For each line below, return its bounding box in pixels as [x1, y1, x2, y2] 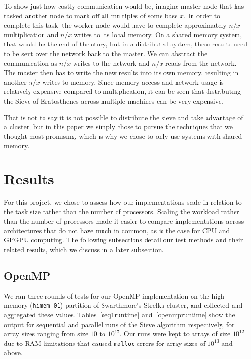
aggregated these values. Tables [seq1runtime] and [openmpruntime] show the [4, 310, 235, 320]
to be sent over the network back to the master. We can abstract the [4, 48, 207, 58]
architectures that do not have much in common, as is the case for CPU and [4, 225, 230, 235]
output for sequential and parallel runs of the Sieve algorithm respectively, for [4, 319, 235, 329]
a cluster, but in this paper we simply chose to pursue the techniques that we [4, 121, 233, 132]
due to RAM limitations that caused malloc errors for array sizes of [4, 338, 206, 348]
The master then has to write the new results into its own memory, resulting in [4, 67, 239, 77]
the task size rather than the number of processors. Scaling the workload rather [4, 206, 239, 216]
